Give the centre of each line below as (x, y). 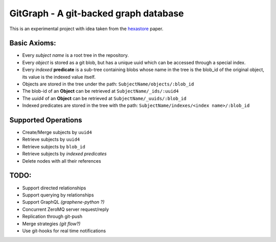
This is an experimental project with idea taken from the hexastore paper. (86, 29)
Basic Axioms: (33, 43)
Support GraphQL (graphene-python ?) (63, 202)
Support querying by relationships (58, 195)
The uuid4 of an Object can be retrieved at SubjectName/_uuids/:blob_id (104, 98)
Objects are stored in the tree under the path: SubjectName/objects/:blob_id (108, 84)
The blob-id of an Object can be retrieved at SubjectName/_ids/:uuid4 (100, 91)
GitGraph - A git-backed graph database (97, 13)
